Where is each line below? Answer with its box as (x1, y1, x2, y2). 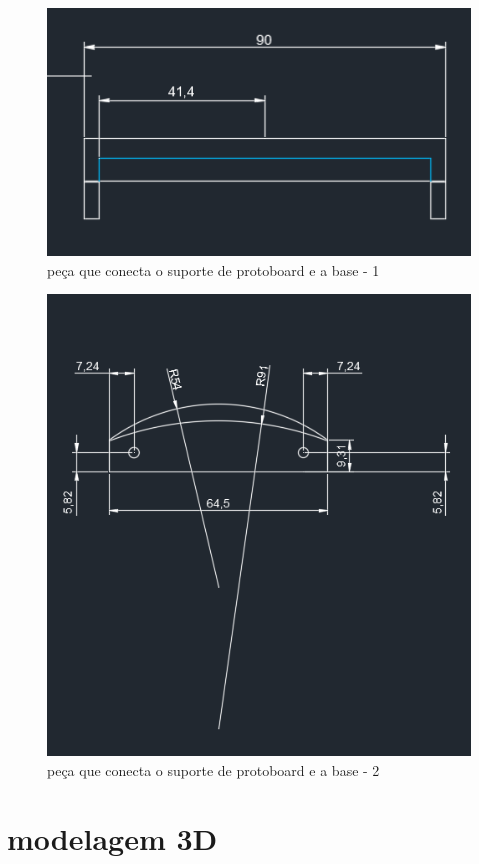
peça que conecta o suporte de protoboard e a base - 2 (47, 759, 380, 780)
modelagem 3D (7, 818, 218, 859)
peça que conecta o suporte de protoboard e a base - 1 (47, 259, 380, 280)
